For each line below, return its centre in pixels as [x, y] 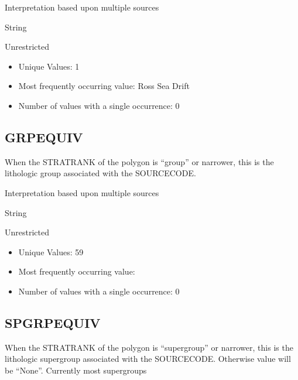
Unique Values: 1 [49, 66]
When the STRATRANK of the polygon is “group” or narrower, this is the [139, 161]
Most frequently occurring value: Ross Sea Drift [104, 86]
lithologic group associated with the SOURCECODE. [100, 173]
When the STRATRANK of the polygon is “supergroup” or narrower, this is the [149, 347]
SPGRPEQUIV [53, 322]
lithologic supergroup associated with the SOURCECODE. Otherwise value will [148, 359]
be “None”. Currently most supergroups [76, 370]
